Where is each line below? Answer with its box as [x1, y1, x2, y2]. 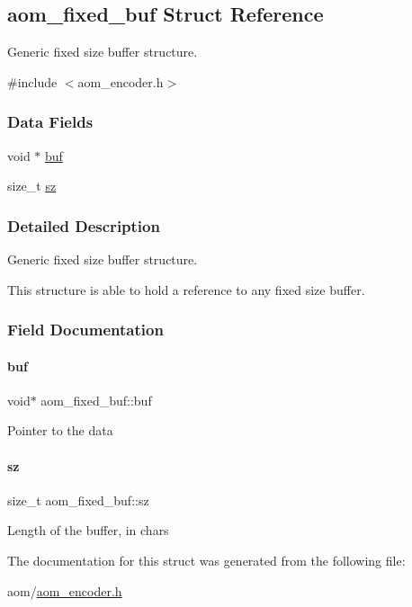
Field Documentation [7, 318, 164, 341]
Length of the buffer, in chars [7, 521, 169, 540]
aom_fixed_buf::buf [40, 390, 152, 409]
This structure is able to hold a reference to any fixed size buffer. [7, 280, 365, 299]
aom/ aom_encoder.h [7, 581, 122, 600]
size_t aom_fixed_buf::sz [7, 490, 149, 509]
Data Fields [7, 111, 94, 133]
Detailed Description [7, 214, 160, 237]
